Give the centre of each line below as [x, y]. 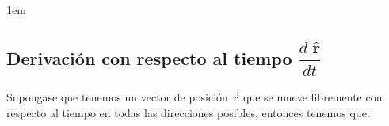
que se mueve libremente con [313, 97]
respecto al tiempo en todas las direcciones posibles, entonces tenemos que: [188, 112]
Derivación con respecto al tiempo [149, 57]
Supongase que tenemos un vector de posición [117, 97]
